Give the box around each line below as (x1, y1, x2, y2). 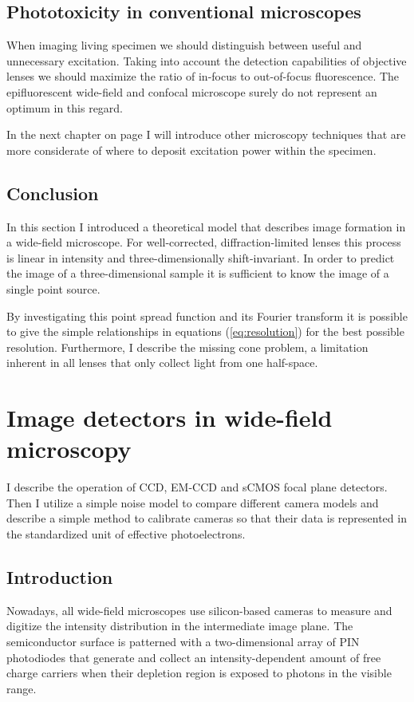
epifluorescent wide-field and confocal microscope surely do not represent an (6, 83, 377, 100)
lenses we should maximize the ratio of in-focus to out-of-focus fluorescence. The (6, 68, 400, 85)
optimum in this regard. (6, 99, 124, 116)
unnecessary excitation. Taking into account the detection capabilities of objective (6, 52, 407, 69)
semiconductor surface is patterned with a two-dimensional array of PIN (6, 633, 360, 649)
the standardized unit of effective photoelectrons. (6, 526, 246, 542)
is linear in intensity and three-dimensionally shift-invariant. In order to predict (6, 249, 395, 266)
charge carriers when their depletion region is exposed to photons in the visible (6, 665, 392, 681)
